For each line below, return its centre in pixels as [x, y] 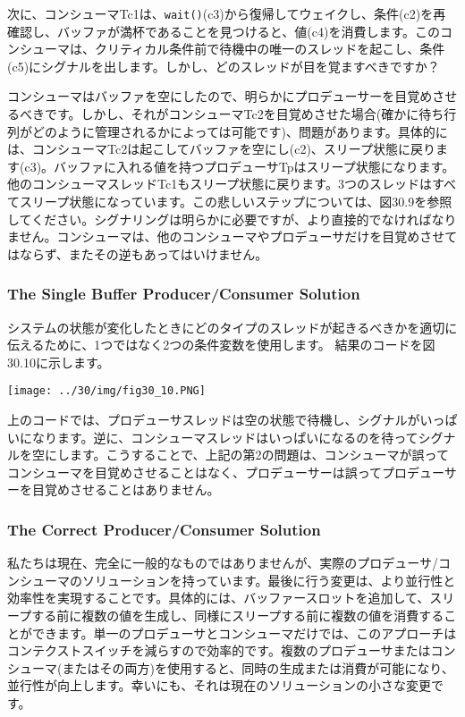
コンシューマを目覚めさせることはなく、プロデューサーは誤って [195, 472]
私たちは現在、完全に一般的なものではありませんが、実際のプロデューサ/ [223, 563]
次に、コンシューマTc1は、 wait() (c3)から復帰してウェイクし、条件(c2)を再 [227, 13]
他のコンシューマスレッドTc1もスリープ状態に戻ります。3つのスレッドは [220, 184]
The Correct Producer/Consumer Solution [164, 529]
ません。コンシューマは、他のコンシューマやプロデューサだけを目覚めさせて [232, 236]
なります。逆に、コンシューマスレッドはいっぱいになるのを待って [225, 437]
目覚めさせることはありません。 [126, 489]
